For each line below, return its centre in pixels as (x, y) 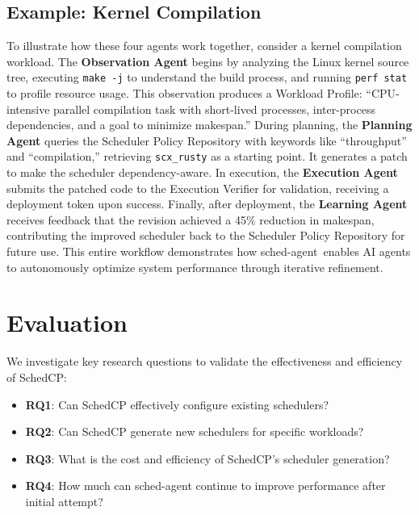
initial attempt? (64, 501)
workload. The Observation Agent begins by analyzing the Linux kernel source (208, 61)
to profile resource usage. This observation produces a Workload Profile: (184, 93)
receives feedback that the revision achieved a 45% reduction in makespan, (191, 219)
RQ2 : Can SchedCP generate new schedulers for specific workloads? (195, 431)
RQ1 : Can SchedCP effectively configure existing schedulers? (177, 404)
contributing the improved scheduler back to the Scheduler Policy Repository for (206, 235)
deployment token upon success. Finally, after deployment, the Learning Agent (207, 204)
